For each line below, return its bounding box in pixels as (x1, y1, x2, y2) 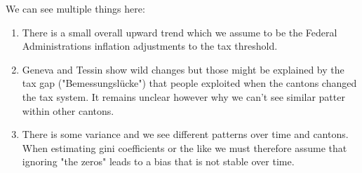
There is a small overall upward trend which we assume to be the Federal (22, 25, 337, 39)
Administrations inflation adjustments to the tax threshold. (22, 39, 278, 53)
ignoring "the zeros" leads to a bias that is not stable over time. (22, 154, 295, 169)
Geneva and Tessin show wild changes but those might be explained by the (22, 62, 344, 76)
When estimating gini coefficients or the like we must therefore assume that (22, 140, 347, 155)
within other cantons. (22, 103, 114, 118)
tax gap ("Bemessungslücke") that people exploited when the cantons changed (22, 76, 357, 90)
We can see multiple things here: (6, 1, 145, 15)
